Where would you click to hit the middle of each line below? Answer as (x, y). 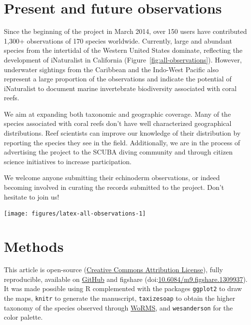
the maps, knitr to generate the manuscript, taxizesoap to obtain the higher (120, 298)
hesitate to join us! (32, 196)
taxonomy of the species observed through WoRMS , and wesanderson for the (118, 307)
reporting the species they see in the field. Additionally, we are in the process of (122, 142)
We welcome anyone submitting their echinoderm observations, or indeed (112, 178)
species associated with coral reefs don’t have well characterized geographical (118, 123)
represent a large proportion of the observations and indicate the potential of (118, 79)
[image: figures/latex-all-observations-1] (75, 214)
